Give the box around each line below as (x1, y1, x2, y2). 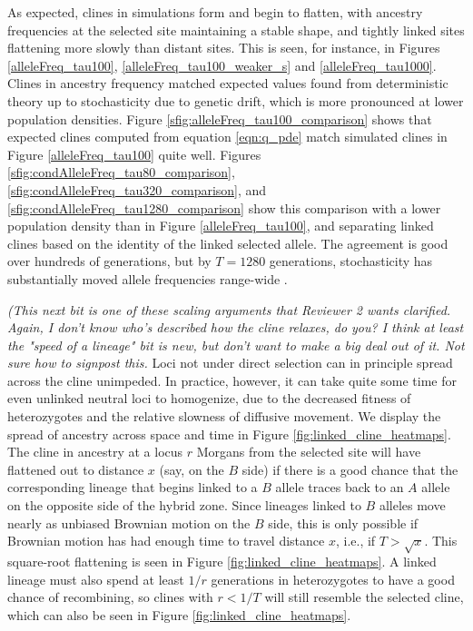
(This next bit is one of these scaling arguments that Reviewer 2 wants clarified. (7, 300, 451, 319)
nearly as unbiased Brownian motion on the (7, 513, 251, 532)
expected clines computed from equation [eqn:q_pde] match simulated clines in (7, 127, 448, 146)
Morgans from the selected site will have (196, 442, 421, 461)
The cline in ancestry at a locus (7, 442, 183, 461)
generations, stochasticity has (269, 251, 433, 271)
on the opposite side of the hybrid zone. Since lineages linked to (7, 496, 361, 515)
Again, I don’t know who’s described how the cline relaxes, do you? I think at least (7, 318, 464, 337)
